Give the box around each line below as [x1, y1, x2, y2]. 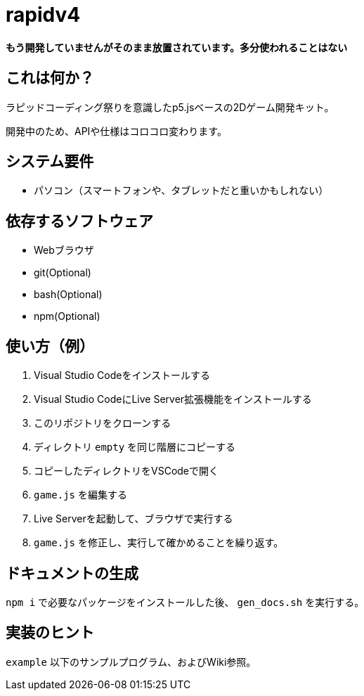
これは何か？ [6, 69, 94, 87]
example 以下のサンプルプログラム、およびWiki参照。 [6, 655, 256, 668]
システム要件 [6, 153, 94, 171]
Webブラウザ [34, 244, 94, 257]
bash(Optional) [34, 288, 103, 301]
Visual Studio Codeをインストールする [34, 369, 211, 382]
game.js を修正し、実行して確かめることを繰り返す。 [34, 536, 284, 549]
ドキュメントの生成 [6, 564, 138, 582]
